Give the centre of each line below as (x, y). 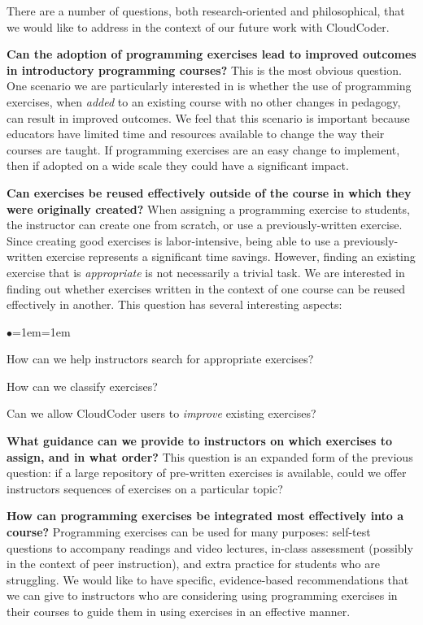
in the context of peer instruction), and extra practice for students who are (193, 564)
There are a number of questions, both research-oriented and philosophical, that (206, 11)
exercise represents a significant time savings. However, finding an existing (231, 256)
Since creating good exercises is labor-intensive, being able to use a (173, 240)
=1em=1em (41, 331)
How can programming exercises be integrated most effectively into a (205, 516)
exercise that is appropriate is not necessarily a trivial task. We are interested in (206, 272)
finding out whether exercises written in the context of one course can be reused (206, 288)
